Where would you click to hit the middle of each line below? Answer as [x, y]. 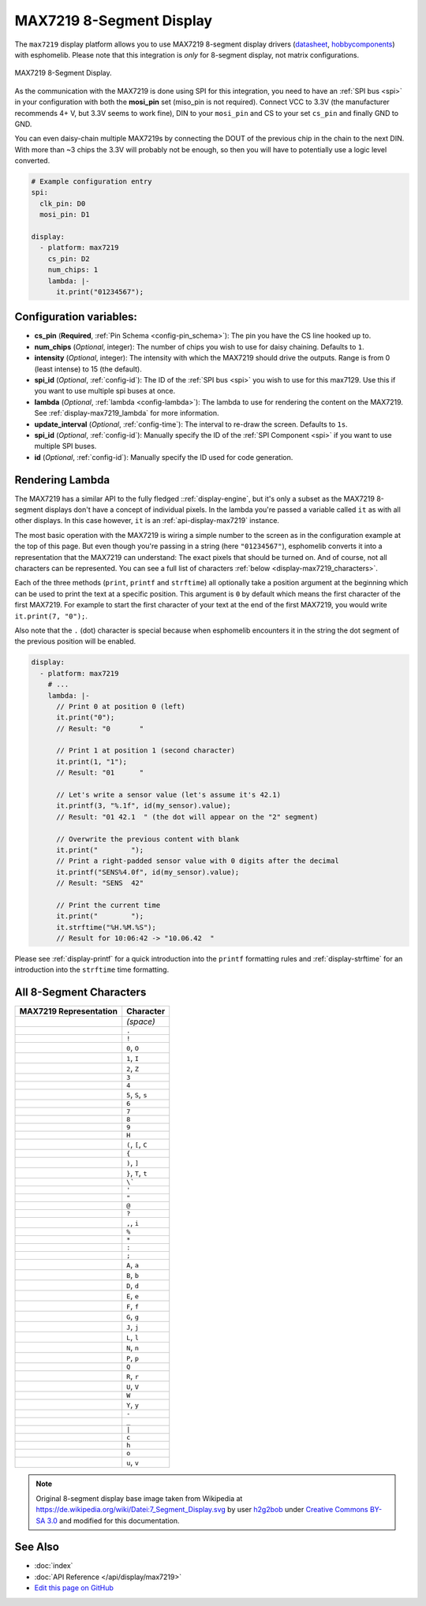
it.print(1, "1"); [92, 762]
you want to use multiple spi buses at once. [105, 391]
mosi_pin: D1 [65, 215]
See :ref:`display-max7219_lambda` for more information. [127, 413]
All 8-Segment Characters [80, 993]
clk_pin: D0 [63, 204]
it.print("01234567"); [100, 291]
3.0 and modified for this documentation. [113, 1520]
